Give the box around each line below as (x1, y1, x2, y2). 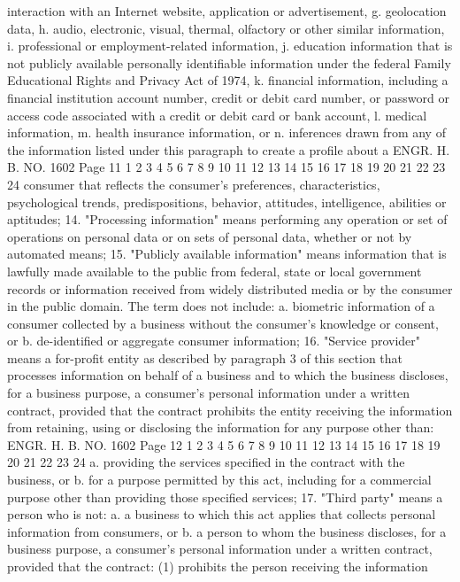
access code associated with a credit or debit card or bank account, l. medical (7, 105, 427, 124)
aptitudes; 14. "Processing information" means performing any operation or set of (7, 210, 448, 229)
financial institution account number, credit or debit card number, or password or (7, 88, 449, 106)
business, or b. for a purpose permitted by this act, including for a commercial (7, 470, 432, 489)
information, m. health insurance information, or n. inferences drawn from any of (7, 123, 446, 142)
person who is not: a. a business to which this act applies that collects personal (7, 505, 436, 524)
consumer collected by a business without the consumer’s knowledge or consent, (7, 314, 439, 332)
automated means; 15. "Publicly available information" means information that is (7, 244, 447, 263)
